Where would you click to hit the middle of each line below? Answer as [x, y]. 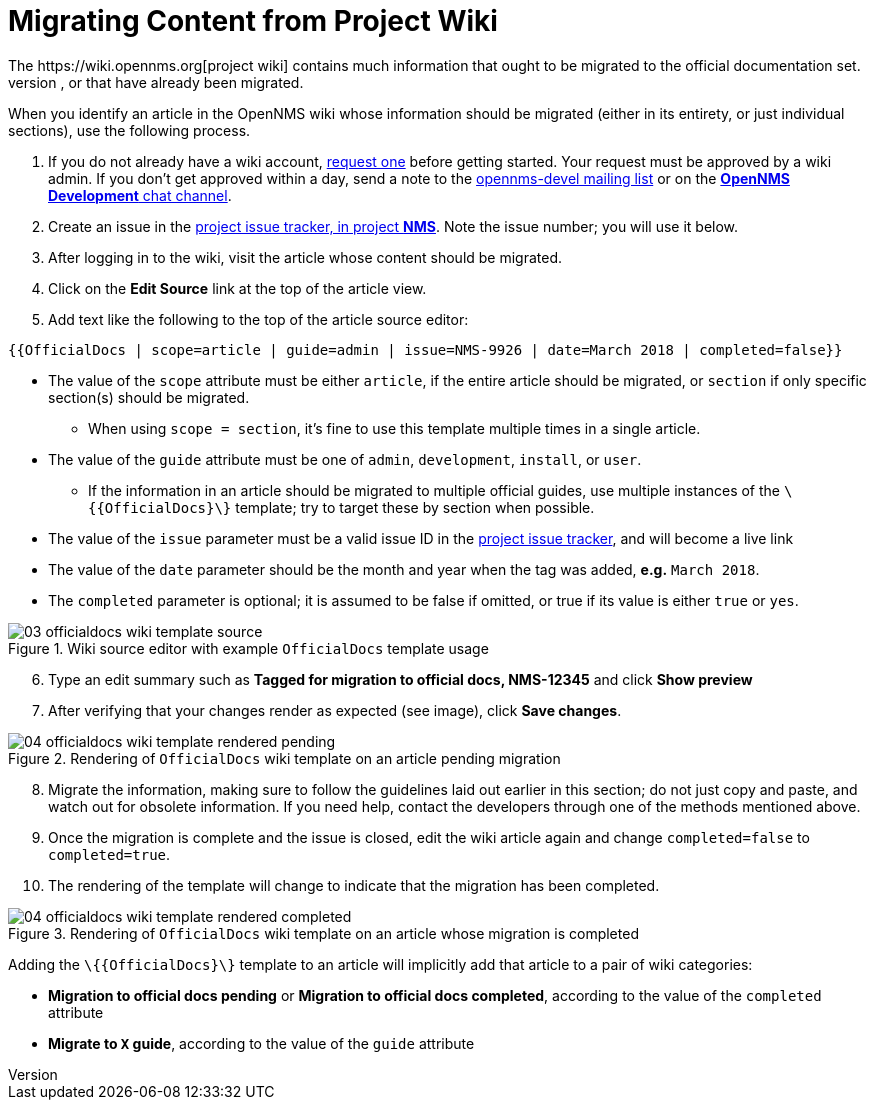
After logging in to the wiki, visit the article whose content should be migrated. [305, 257]
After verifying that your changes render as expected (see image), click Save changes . [335, 710]
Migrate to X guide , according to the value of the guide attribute [261, 1043]
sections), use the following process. [129, 130]
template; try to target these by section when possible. [415, 507]
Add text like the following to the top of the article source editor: [258, 319]
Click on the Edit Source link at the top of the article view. [237, 288]
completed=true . [109, 854]
